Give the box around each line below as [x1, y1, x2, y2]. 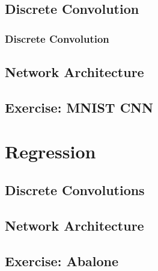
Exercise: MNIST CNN [5, 98, 153, 116]
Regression [5, 139, 96, 164]
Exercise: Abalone [5, 251, 119, 270]
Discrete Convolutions [5, 180, 145, 199]
